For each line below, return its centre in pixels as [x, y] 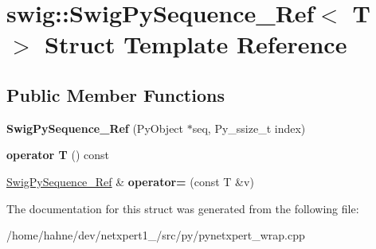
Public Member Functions [116, 94]
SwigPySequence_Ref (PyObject [95, 128]
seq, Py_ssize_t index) [249, 128]
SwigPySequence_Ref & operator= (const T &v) [130, 181]
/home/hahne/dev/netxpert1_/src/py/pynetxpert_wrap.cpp [156, 235]
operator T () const [58, 155]
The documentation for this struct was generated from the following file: [183, 208]
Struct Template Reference [196, 44]
